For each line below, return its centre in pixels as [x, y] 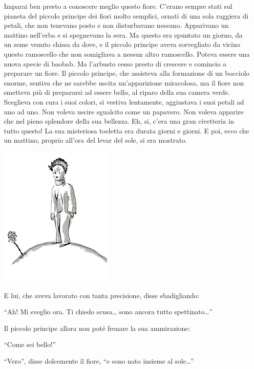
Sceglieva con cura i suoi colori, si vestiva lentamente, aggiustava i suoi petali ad [124, 101]
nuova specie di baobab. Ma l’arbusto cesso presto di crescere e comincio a [115, 63]
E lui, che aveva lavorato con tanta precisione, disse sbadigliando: [102, 295]
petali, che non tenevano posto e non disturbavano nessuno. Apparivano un [116, 25]
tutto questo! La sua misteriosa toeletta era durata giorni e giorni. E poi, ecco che [127, 130]
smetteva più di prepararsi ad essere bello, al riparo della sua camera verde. [117, 92]
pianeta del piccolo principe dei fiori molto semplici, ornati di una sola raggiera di [126, 15]
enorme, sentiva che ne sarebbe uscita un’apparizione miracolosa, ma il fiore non [124, 82]
